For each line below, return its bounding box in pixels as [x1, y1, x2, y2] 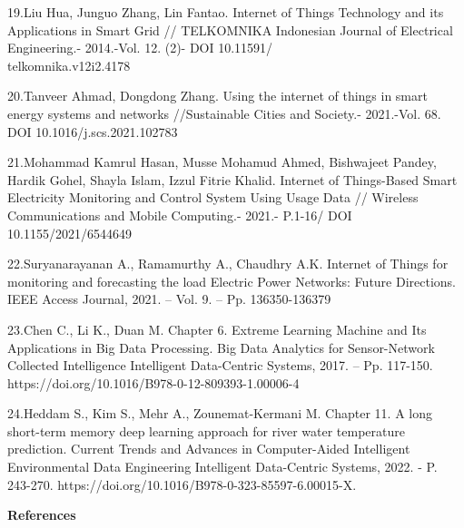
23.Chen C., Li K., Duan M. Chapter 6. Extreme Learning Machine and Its [7, 319, 427, 338]
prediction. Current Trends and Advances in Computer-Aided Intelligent [7, 439, 410, 458]
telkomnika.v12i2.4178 [7, 55, 131, 74]
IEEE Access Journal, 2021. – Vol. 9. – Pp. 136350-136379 [7, 289, 331, 308]
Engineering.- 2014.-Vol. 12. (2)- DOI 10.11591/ [7, 38, 273, 57]
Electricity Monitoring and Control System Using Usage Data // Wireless [7, 188, 419, 207]
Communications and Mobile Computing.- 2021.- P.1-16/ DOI [7, 205, 352, 224]
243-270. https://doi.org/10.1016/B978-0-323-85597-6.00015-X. [7, 474, 357, 494]
